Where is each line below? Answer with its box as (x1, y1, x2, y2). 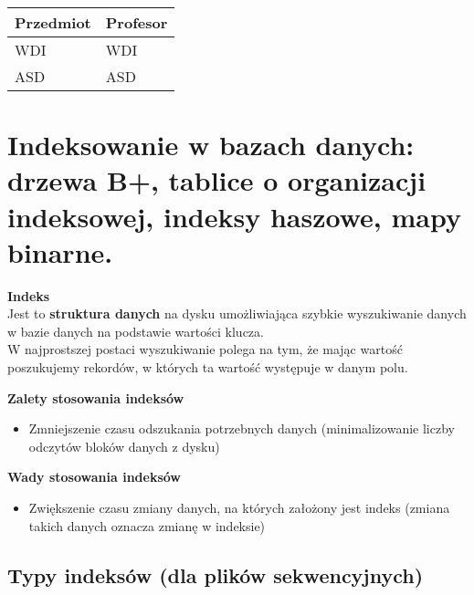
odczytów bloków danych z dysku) (28, 436, 220, 455)
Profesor (105, 12, 168, 33)
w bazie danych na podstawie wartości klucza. (7, 321, 264, 340)
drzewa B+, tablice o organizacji (7, 162, 427, 199)
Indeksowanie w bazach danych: (7, 126, 415, 163)
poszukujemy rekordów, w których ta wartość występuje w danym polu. (7, 358, 408, 377)
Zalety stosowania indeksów (7, 388, 184, 407)
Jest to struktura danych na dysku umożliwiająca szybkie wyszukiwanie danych (7, 304, 467, 323)
